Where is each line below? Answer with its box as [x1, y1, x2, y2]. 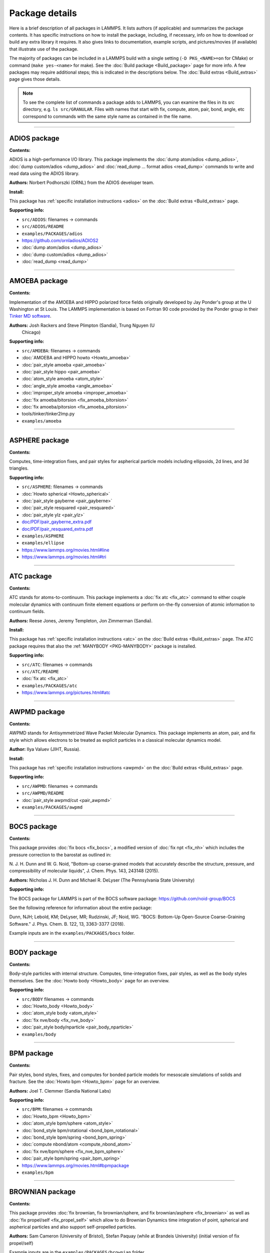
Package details [9, 8, 77, 19]
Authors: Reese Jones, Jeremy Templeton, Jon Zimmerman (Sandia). [9, 617, 152, 623]
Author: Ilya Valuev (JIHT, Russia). [9, 746, 81, 752]
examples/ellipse [21, 540, 64, 546]
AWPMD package [9, 707, 65, 716]
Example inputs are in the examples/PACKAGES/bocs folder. [9, 930, 135, 936]
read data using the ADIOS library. [9, 170, 79, 176]
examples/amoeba [21, 418, 62, 424]
